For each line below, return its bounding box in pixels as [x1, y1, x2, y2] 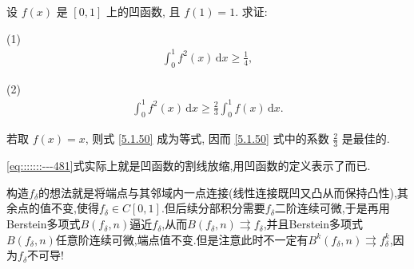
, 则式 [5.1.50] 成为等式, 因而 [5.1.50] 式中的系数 [85, 130, 329, 147]
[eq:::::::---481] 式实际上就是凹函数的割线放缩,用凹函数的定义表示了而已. [6, 157, 371, 174]
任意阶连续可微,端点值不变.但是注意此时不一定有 [55, 231, 309, 247]
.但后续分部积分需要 [161, 200, 265, 216]
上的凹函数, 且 [105, 3, 181, 19]
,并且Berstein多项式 [263, 216, 364, 232]
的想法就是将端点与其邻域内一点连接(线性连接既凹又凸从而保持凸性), [38, 184, 397, 200]
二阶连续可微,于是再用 [274, 200, 390, 216]
